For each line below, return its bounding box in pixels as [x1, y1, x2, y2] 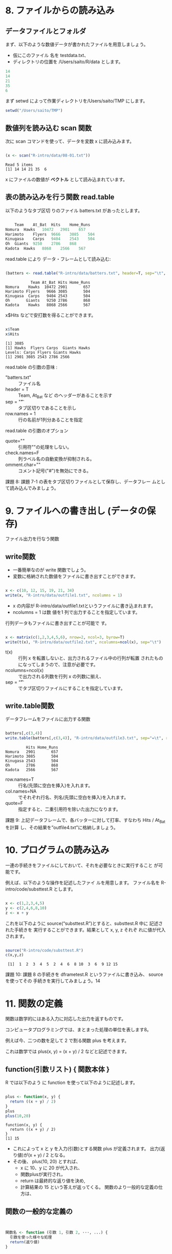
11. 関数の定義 [5, 998, 63, 1009]
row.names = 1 [5, 411, 36, 417]
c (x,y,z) [5, 953, 24, 958]
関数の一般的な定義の [5, 1207, 73, 1216]
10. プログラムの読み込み [5, 844, 110, 856]
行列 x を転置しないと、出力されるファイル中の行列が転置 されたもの [18, 655, 163, 661]
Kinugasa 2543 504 [5, 758, 58, 764]
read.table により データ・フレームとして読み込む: [5, 256, 111, 262]
